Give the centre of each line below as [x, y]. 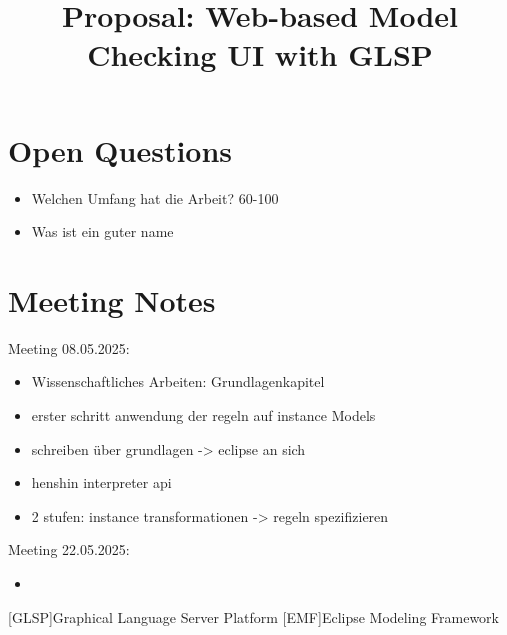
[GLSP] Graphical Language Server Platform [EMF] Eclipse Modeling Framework [254, 616]
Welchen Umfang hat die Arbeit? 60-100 [155, 197]
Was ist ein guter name [102, 231]
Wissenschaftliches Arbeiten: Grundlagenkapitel [178, 381]
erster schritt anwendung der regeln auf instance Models [203, 415]
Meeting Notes [112, 299]
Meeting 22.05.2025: [69, 549]
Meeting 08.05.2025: [69, 347]
